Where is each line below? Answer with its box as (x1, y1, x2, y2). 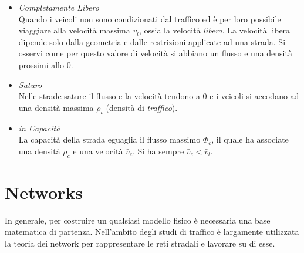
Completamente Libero (18, 1, 99, 13)
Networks (5, 180, 83, 204)
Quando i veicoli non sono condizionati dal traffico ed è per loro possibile (18, 12, 281, 25)
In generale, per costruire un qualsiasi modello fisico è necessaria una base (5, 214, 271, 226)
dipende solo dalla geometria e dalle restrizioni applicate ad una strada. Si (18, 35, 286, 48)
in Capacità (18, 122, 60, 134)
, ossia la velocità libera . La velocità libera (139, 24, 291, 36)
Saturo (18, 78, 42, 90)
